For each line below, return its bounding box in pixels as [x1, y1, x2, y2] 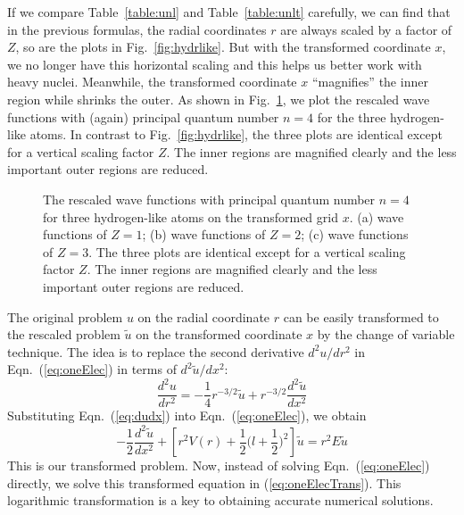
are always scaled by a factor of [280, 20, 452, 38]
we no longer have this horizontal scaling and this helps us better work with [7, 54, 422, 73]
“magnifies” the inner [311, 72, 428, 91]
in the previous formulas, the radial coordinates [7, 20, 267, 38]
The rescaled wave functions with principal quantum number [43, 189, 376, 208]
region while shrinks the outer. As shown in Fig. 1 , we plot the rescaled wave [7, 89, 430, 108]
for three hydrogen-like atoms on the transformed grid [43, 207, 338, 226]
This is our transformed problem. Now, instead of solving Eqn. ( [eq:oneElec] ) [7, 456, 430, 474]
